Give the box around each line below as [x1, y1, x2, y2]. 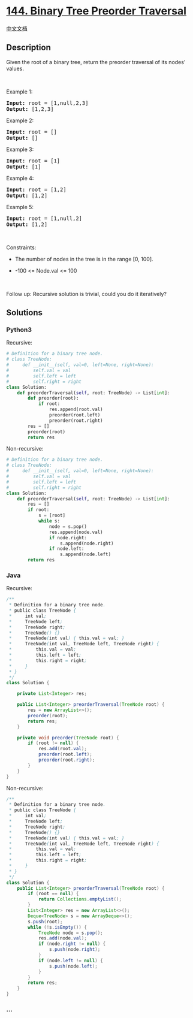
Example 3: [6, 146, 34, 153]
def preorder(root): [28, 395, 79, 401]
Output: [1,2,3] [6, 105, 54, 112]
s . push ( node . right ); [49, 947, 101, 953]
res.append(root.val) [49, 406, 103, 413]
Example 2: [6, 117, 34, 124]
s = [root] [38, 512, 66, 519]
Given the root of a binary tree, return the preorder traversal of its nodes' [6, 58, 186, 65]
